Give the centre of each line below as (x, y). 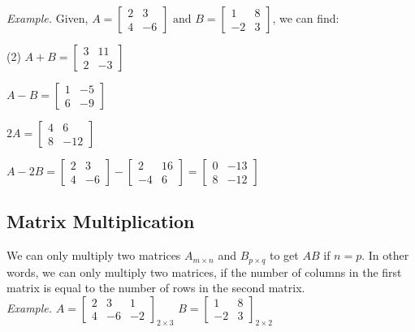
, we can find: (306, 18)
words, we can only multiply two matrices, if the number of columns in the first (204, 272)
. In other (385, 255)
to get (284, 255)
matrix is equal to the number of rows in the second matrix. (156, 288)
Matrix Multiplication (101, 221)
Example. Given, (48, 18)
